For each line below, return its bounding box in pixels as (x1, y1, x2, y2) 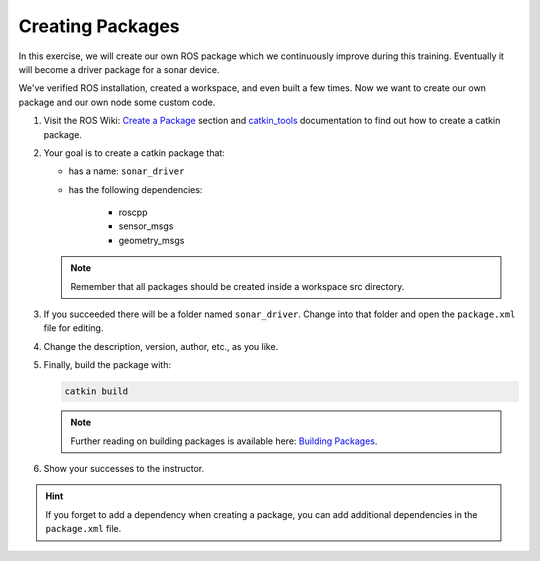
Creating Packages (18, 15, 180, 37)
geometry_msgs (118, 234, 185, 246)
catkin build (64, 386, 129, 397)
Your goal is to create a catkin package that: (43, 146, 225, 159)
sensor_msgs (118, 220, 174, 232)
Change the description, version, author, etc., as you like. (43, 340, 279, 352)
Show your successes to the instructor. (43, 462, 205, 474)
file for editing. (43, 322, 104, 334)
